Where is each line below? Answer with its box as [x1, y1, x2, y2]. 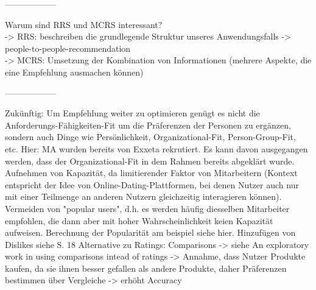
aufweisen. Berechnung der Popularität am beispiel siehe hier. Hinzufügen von [5, 226, 296, 239]
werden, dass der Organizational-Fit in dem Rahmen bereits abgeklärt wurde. [5, 154, 295, 167]
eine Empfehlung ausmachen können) [5, 65, 144, 78]
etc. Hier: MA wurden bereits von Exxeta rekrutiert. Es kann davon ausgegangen [5, 142, 308, 155]
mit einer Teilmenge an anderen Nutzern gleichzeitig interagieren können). [5, 190, 282, 203]
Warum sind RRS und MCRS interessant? [5, 18, 163, 30]
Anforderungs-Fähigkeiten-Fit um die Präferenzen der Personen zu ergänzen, [5, 118, 291, 131]
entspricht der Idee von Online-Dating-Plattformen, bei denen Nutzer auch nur [5, 178, 299, 191]
